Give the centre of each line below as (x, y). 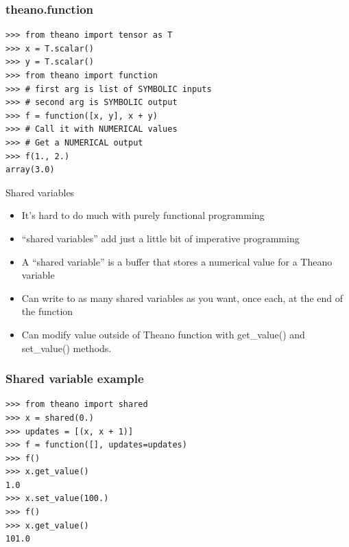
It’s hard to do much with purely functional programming (143, 215)
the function (47, 311)
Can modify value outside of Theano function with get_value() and (163, 334)
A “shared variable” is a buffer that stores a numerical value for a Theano (177, 261)
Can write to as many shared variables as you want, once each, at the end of (182, 298)
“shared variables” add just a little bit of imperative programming (160, 238)
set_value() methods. (67, 348)
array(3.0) (30, 170)
